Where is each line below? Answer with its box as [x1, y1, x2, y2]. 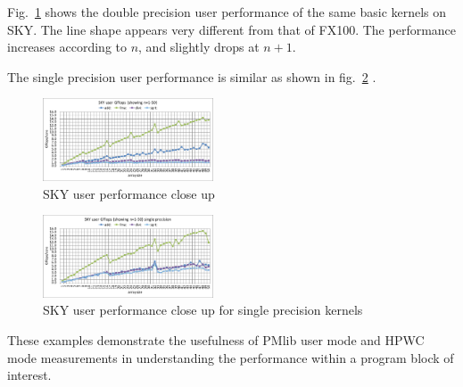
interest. [7, 366, 52, 384]
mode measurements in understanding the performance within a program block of [7, 348, 454, 366]
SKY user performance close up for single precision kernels [43, 301, 363, 319]
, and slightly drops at [138, 37, 260, 56]
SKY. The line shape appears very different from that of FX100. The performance [7, 20, 457, 38]
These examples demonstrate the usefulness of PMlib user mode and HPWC [7, 330, 425, 349]
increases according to [7, 37, 127, 56]
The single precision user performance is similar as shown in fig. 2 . [7, 67, 376, 86]
